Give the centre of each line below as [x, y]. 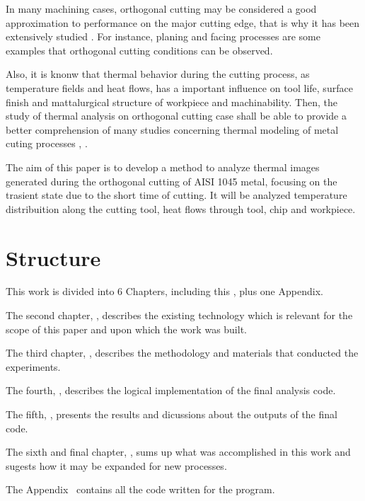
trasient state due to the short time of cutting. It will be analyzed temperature [176, 195]
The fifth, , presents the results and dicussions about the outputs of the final [172, 414]
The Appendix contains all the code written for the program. [140, 489]
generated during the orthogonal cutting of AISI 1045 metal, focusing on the [172, 181]
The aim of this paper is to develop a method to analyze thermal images [163, 167]
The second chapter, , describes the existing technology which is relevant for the [179, 315]
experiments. [33, 366]
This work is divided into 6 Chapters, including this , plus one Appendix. [164, 291]
